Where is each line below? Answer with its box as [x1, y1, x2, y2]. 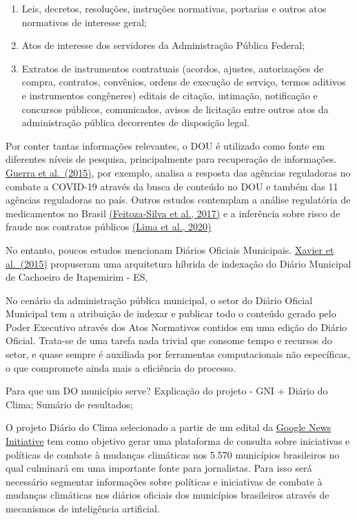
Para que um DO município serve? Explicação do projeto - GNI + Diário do [6, 383, 328, 398]
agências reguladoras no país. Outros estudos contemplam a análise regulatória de [6, 192, 351, 207]
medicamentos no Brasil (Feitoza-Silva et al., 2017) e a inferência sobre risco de [6, 206, 340, 220]
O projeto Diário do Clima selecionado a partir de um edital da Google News [6, 420, 331, 434]
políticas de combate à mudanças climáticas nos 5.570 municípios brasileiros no [6, 447, 340, 461]
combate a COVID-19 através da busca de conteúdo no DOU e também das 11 [6, 179, 338, 193]
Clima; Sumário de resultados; [6, 397, 133, 411]
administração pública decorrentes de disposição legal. [21, 115, 249, 130]
